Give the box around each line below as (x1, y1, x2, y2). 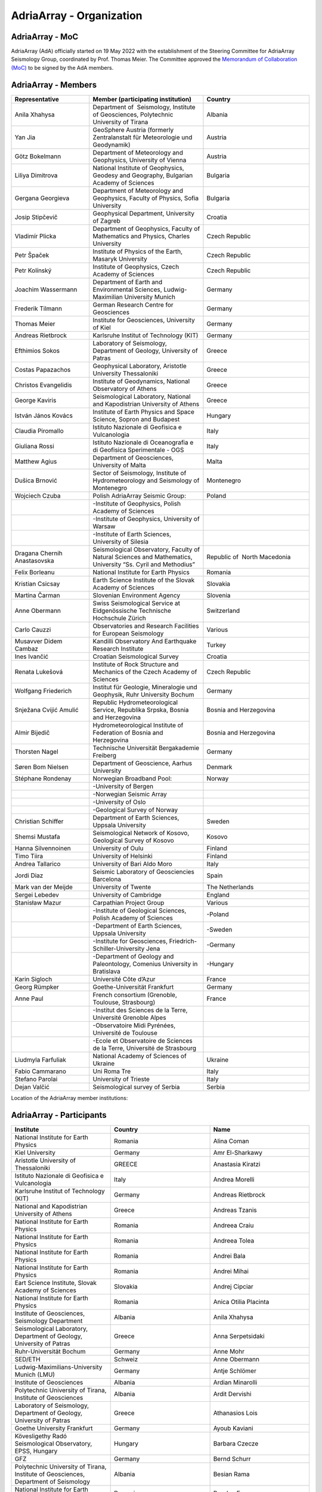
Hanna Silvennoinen (14, 844, 71, 852)
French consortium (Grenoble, (92, 991, 177, 999)
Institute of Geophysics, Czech (92, 263, 179, 271)
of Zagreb (92, 217, 120, 225)
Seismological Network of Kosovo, (92, 828, 190, 837)
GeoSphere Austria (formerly (92, 125, 174, 134)
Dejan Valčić (14, 1083, 50, 1091)
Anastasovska (14, 556, 54, 565)
